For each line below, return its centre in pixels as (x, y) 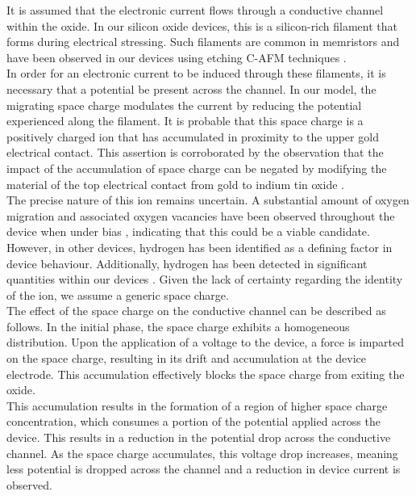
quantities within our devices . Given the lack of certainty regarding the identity (205, 279)
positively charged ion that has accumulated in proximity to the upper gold (193, 136)
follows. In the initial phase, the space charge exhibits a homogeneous (178, 326)
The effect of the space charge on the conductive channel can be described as (196, 311)
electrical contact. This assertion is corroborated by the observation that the (195, 152)
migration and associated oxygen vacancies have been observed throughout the (201, 215)
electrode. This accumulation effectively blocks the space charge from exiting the (206, 374)
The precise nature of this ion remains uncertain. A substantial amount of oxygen (208, 200)
